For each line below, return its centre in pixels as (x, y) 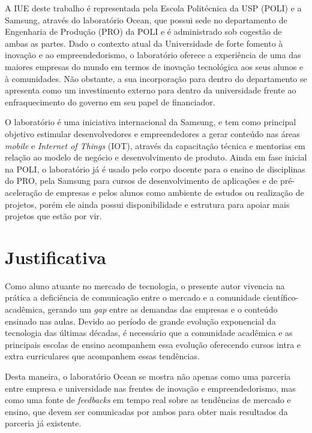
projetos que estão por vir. (53, 216)
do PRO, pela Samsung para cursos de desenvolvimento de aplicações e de (141, 181)
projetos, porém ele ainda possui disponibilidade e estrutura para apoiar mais (147, 204)
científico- (281, 297)
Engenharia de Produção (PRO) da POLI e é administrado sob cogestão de (143, 31)
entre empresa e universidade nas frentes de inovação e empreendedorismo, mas (150, 388)
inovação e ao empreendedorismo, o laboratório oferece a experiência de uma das (153, 55)
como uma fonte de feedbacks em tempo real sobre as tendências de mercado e (148, 400)
